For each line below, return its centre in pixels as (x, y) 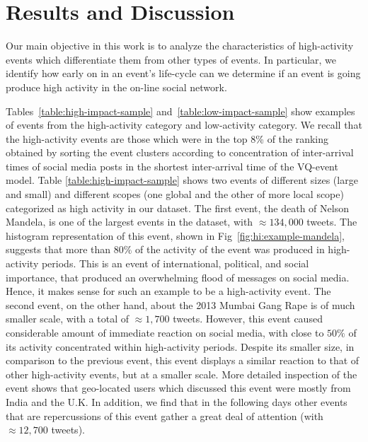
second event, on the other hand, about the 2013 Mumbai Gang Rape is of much (180, 304)
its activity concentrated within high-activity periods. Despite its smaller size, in (180, 346)
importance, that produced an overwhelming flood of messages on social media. (178, 277)
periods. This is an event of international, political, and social (175, 263)
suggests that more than (58, 249)
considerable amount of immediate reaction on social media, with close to (165, 332)
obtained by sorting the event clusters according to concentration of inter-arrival (180, 152)
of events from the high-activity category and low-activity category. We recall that (184, 125)
